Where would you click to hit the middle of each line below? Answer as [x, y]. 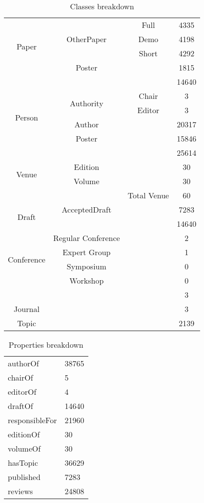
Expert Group [87, 252]
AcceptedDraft [87, 209]
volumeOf [24, 448]
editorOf [22, 392]
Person [26, 117]
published [24, 477]
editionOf [24, 434]
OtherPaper [87, 39]
